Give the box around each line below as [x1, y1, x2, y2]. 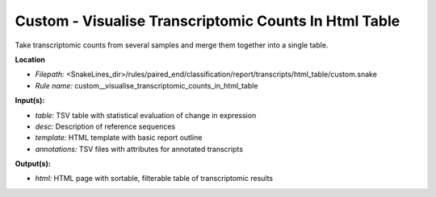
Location [15, 55, 46, 64]
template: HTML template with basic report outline [35, 133, 203, 142]
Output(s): [15, 159, 52, 169]
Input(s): [15, 96, 45, 105]
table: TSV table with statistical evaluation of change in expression [35, 110, 257, 120]
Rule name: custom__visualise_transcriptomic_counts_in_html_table [35, 80, 258, 90]
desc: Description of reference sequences [35, 121, 176, 131]
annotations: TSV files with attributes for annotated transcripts [35, 144, 244, 154]
